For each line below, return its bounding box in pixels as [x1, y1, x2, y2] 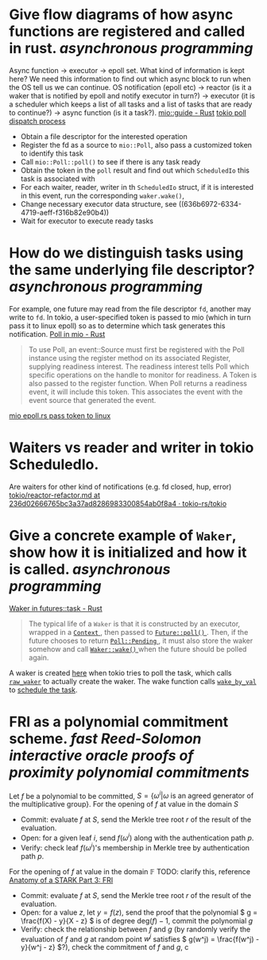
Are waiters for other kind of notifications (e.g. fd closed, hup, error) [9, 482, 232, 491]
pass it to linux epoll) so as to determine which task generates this [9, 320, 226, 331]
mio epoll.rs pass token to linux [9, 411, 111, 420]
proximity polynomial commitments [9, 763, 250, 781]
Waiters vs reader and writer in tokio [9, 439, 254, 457]
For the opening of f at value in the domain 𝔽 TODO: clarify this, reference [9, 866, 251, 876]
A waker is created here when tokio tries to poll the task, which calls [9, 668, 232, 677]
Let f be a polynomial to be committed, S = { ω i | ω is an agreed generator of [9, 789, 254, 800]
